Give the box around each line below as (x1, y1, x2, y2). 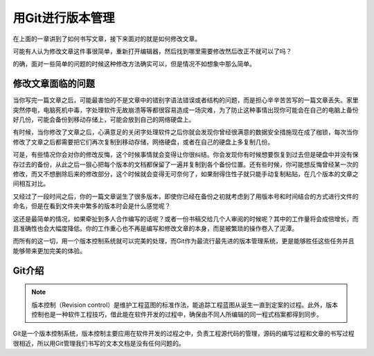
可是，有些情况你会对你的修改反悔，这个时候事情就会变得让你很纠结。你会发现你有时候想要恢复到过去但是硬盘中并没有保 (12, 151, 359, 159)
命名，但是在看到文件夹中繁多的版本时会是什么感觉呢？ (12, 202, 171, 210)
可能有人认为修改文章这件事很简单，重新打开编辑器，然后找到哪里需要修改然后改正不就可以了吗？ (12, 47, 292, 55)
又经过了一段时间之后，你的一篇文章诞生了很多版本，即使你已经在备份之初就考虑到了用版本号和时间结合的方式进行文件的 (12, 192, 359, 200)
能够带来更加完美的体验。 (12, 246, 86, 255)
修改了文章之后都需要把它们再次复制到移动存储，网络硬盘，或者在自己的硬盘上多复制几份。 (12, 138, 274, 146)
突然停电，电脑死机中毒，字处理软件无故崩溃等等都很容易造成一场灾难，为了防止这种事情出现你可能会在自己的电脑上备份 (12, 106, 359, 114)
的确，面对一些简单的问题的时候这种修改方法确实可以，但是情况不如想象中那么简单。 (12, 59, 256, 68)
